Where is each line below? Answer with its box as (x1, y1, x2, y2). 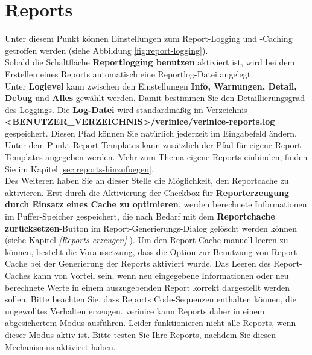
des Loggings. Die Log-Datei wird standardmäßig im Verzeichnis (5, 103, 247, 116)
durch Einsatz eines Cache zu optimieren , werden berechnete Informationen (5, 198, 307, 210)
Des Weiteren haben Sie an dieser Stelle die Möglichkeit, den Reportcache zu (5, 174, 289, 187)
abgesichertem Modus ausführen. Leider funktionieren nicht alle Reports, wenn (5, 316, 296, 329)
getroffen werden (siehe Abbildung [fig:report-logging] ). (5, 44, 208, 56)
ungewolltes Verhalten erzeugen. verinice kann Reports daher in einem (5, 304, 265, 317)
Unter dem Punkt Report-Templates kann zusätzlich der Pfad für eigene (5, 138, 273, 151)
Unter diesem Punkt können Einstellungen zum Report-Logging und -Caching (5, 32, 293, 45)
